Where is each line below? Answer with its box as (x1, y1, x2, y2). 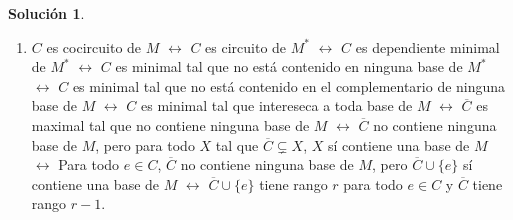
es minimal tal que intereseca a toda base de (140, 95, 413, 116)
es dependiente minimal (355, 36, 500, 57)
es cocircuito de (46, 36, 142, 57)
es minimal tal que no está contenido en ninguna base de (115, 56, 463, 77)
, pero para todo (95, 134, 195, 155)
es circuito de (205, 36, 287, 57)
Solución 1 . (8, 3, 85, 23)
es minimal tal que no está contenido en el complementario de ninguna (72, 75, 506, 96)
